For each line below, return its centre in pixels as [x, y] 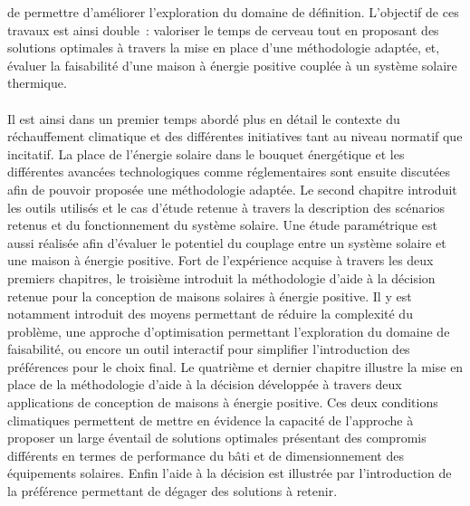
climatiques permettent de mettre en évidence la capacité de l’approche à [211, 420]
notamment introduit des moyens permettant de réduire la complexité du [210, 314]
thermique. [37, 83]
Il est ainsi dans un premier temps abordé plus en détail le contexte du [204, 118]
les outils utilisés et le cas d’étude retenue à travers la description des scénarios [226, 207]
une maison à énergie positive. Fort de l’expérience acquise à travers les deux [221, 260]
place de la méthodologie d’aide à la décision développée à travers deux [205, 384]
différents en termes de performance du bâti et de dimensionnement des [206, 455]
